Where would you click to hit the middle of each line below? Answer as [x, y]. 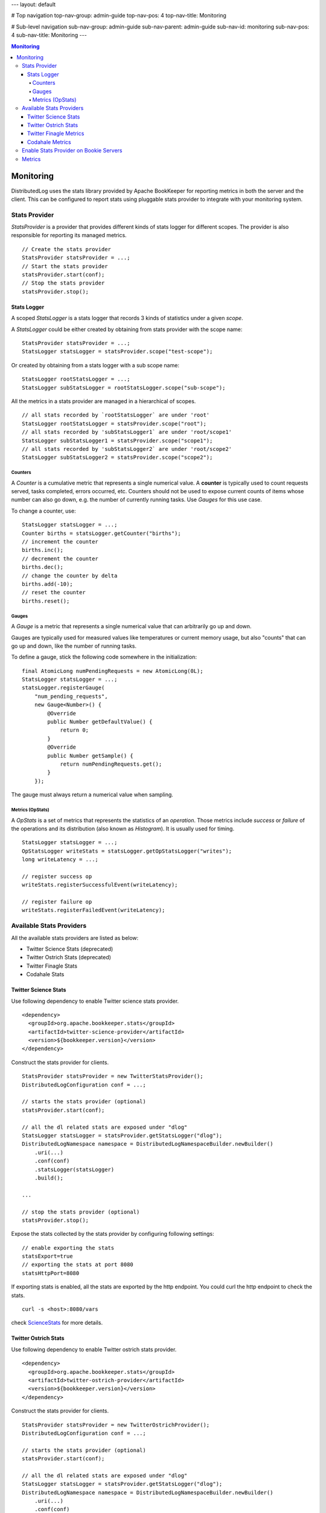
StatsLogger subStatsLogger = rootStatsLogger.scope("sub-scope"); [124, 388]
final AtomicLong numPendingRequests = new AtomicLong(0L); [113, 671]
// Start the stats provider [65, 266]
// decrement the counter [60, 559]
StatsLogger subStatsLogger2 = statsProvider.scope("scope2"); [117, 458]
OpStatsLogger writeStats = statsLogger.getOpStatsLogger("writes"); [127, 851]
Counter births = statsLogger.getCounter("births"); [101, 533]
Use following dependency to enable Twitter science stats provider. [95, 1001]
